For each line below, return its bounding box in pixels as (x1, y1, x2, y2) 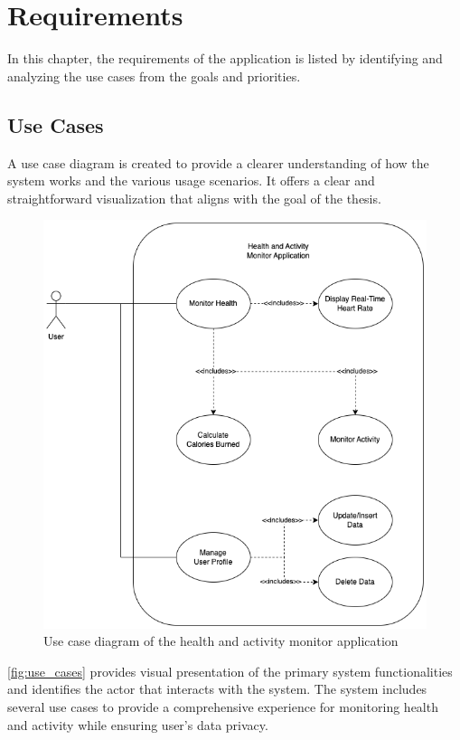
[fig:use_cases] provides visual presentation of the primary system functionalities (7, 661, 453, 680)
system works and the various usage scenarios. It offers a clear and (7, 171, 375, 190)
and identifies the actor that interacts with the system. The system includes (7, 679, 427, 698)
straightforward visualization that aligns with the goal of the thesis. (7, 188, 381, 207)
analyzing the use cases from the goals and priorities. (7, 66, 301, 85)
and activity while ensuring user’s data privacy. (7, 715, 268, 734)
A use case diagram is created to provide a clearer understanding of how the (7, 153, 429, 172)
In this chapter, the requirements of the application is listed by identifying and (7, 49, 443, 68)
